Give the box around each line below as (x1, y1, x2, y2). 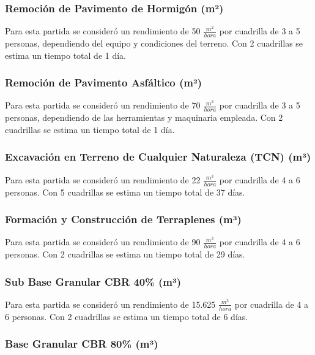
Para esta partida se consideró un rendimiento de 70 (5, 99, 201, 112)
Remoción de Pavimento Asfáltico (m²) (5, 75, 202, 90)
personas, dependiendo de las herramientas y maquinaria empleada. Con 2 (5, 111, 283, 124)
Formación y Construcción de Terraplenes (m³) (5, 212, 242, 227)
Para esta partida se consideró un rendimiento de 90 (5, 235, 201, 248)
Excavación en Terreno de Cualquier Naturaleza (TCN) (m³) (5, 149, 311, 164)
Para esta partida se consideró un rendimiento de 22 (5, 173, 201, 186)
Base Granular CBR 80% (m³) (5, 336, 158, 351)
